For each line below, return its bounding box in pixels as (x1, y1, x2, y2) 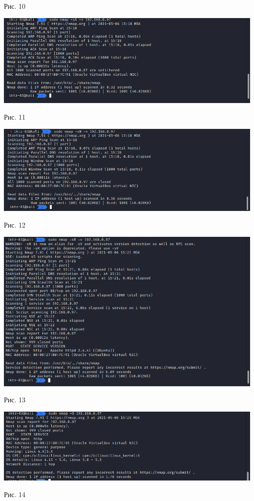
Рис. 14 (4, 489, 26, 500)
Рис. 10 (4, 1, 26, 11)
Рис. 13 (4, 395, 26, 405)
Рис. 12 (4, 219, 26, 230)
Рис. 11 (4, 112, 26, 122)
